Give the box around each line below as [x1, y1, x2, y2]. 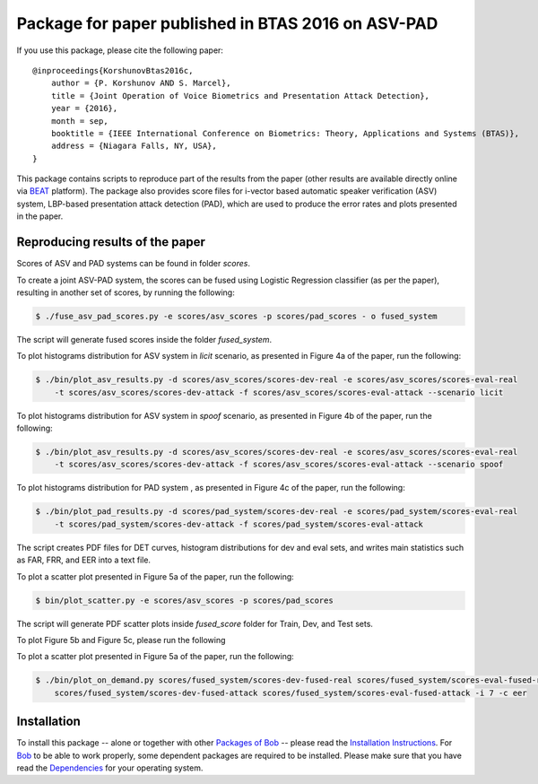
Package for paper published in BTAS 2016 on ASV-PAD [16, 13, 438, 33]
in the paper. [16, 211, 64, 222]
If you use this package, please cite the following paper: [16, 45, 224, 56]
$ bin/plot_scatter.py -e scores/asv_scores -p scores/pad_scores [35, 595, 334, 605]
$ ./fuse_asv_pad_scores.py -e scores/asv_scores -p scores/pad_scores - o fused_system [35, 310, 438, 321]
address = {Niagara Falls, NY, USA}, [50, 141, 217, 152]
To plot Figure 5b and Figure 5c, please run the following [16, 634, 226, 645]
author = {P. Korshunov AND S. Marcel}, [50, 78, 232, 89]
